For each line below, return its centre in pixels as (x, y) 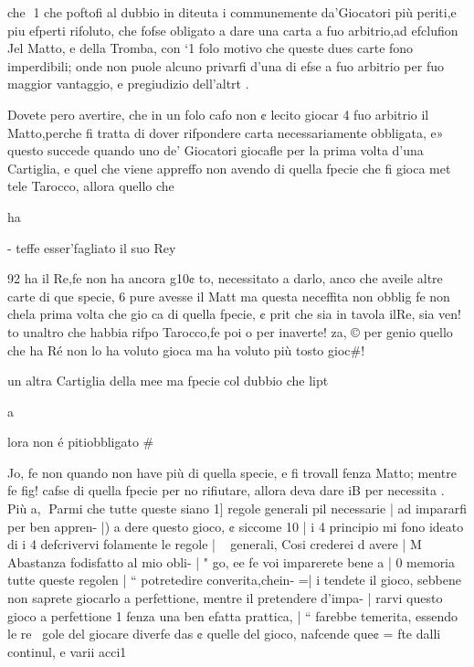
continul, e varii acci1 (67, 651)
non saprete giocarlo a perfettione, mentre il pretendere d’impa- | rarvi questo (225, 598)
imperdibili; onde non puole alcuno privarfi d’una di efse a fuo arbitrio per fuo (226, 65)
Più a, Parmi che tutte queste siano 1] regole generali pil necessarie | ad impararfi (237, 508)
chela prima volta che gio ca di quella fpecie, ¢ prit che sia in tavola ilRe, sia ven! (234, 314)
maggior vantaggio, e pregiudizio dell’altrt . (128, 84)
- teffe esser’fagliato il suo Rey (92, 247)
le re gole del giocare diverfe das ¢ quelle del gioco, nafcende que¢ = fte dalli (224, 634)
